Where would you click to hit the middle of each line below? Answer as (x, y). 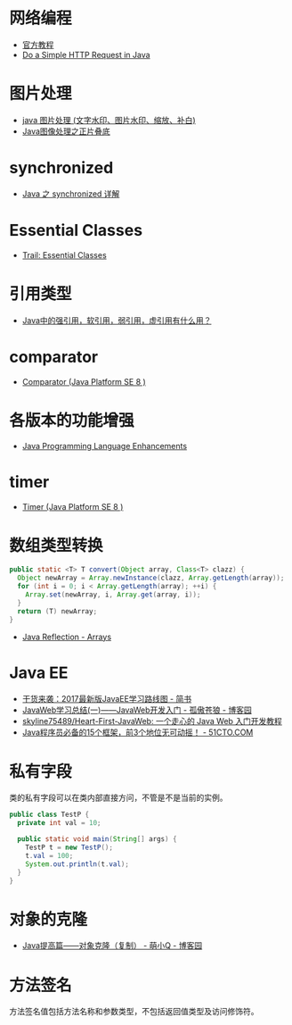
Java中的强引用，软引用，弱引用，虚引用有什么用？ (117, 320)
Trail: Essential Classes (64, 254)
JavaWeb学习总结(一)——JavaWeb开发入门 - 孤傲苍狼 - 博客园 (137, 710)
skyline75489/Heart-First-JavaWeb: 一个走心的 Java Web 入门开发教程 (152, 721)
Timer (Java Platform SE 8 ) (73, 506)
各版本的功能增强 (72, 420)
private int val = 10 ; (59, 823)
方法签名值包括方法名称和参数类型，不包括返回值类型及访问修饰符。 (134, 1012)
